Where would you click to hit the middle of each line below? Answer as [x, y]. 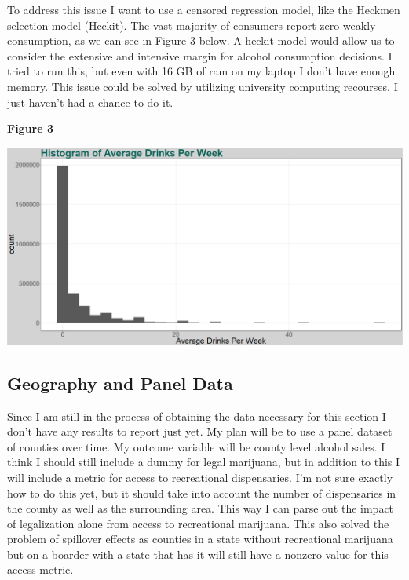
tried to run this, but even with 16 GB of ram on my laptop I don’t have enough [201, 71]
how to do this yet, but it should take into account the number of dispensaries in [202, 492]
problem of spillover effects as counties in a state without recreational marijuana [200, 539]
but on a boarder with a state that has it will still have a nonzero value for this [198, 554]
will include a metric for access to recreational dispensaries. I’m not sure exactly [200, 477]
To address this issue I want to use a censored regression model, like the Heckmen [204, 9]
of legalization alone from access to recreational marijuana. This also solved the [198, 523]
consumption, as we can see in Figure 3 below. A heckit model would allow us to [201, 40]
